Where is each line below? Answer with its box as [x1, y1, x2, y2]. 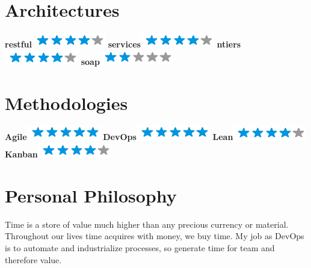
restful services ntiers [5, 38, 241, 50]
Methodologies [5, 90, 128, 115]
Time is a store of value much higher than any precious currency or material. [5, 218, 289, 230]
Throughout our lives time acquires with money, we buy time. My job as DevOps [5, 230, 304, 242]
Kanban [5, 148, 38, 160]
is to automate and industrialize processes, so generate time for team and [5, 241, 275, 254]
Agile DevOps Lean [5, 130, 233, 143]
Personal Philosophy [5, 183, 177, 207]
